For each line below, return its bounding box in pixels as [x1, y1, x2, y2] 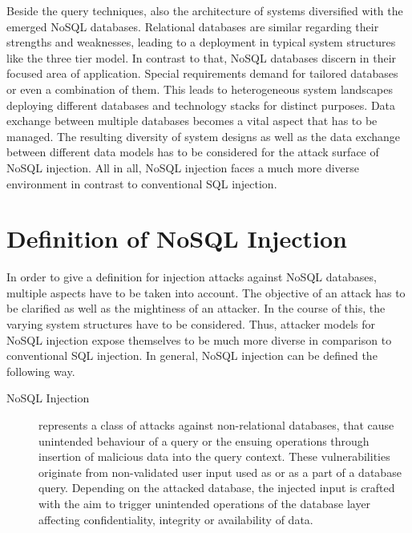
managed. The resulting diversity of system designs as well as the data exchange [6, 127, 401, 144]
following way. [6, 362, 75, 379]
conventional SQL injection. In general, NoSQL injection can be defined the [6, 347, 378, 364]
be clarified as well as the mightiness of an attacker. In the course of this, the [6, 300, 386, 317]
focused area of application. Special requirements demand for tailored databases [6, 65, 398, 82]
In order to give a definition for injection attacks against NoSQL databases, [6, 269, 377, 285]
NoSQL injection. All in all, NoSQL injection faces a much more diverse [6, 159, 360, 176]
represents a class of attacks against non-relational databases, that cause [38, 417, 394, 433]
